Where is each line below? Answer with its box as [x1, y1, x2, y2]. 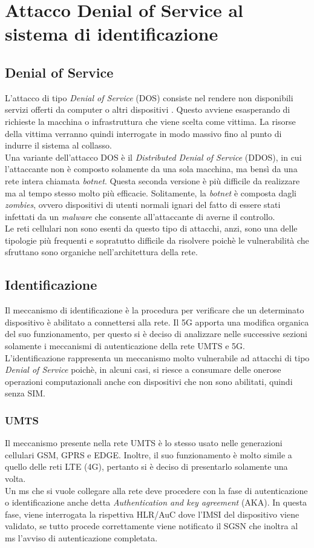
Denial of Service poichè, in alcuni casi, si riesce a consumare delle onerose [5, 363, 281, 376]
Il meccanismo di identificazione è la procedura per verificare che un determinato [5, 304, 304, 316]
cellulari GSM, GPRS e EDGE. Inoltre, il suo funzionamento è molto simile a [5, 448, 292, 461]
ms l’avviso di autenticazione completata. [5, 532, 158, 544]
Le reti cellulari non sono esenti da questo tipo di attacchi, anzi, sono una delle [5, 222, 298, 235]
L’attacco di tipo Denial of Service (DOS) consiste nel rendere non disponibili [5, 91, 293, 104]
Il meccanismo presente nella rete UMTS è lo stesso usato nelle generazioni [5, 436, 283, 449]
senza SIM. [5, 387, 45, 399]
